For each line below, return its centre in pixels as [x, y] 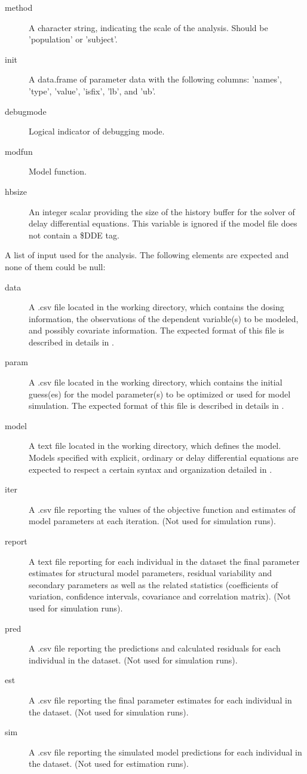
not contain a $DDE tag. [74, 235]
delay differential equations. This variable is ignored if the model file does [163, 223]
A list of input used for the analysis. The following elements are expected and [147, 255]
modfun [19, 151]
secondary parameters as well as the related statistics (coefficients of [153, 584]
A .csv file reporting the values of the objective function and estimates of [162, 509]
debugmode [26, 111]
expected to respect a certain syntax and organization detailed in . [151, 469]
